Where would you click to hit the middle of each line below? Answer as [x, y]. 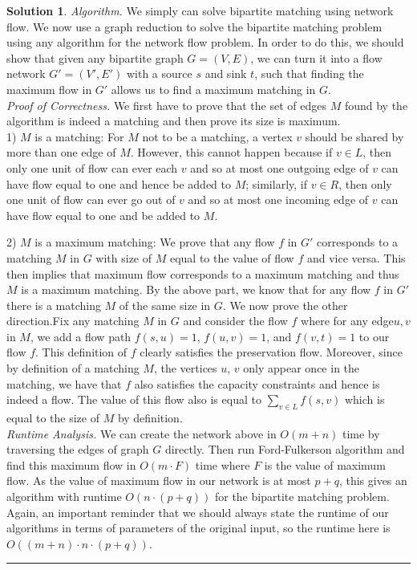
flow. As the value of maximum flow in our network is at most [159, 480]
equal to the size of [53, 418]
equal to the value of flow [232, 257]
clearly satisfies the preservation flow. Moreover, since [271, 352]
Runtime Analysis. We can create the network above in [142, 433]
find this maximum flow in [71, 464]
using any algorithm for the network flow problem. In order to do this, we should [205, 42]
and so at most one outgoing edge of [279, 167]
